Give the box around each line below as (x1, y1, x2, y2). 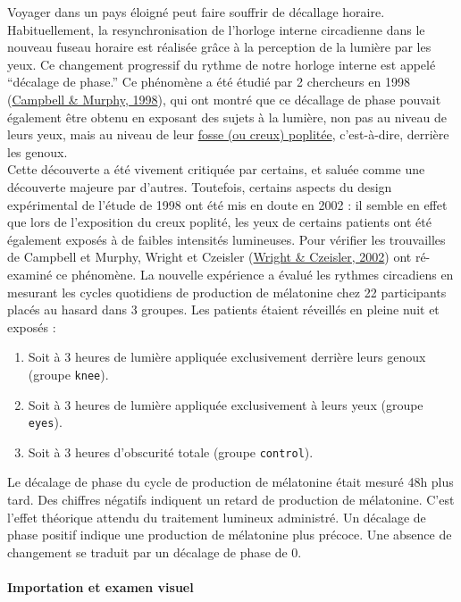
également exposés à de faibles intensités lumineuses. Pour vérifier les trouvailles (7, 230, 446, 248)
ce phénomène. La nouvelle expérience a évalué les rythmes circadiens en (55, 264, 454, 283)
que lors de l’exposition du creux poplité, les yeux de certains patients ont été (7, 213, 432, 231)
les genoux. (7, 142, 68, 161)
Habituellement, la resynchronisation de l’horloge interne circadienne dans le (7, 20, 425, 38)
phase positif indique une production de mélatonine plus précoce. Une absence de (7, 525, 452, 544)
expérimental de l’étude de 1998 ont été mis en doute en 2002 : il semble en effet (7, 195, 448, 213)
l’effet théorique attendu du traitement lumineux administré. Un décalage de (7, 507, 426, 526)
